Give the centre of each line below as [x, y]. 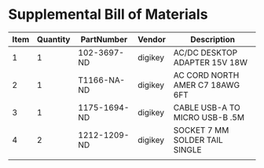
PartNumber [104, 39]
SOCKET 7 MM [201, 130]
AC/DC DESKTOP [205, 53]
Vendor [152, 39]
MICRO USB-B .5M [209, 117]
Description [213, 39]
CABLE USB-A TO [207, 108]
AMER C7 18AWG [207, 85]
